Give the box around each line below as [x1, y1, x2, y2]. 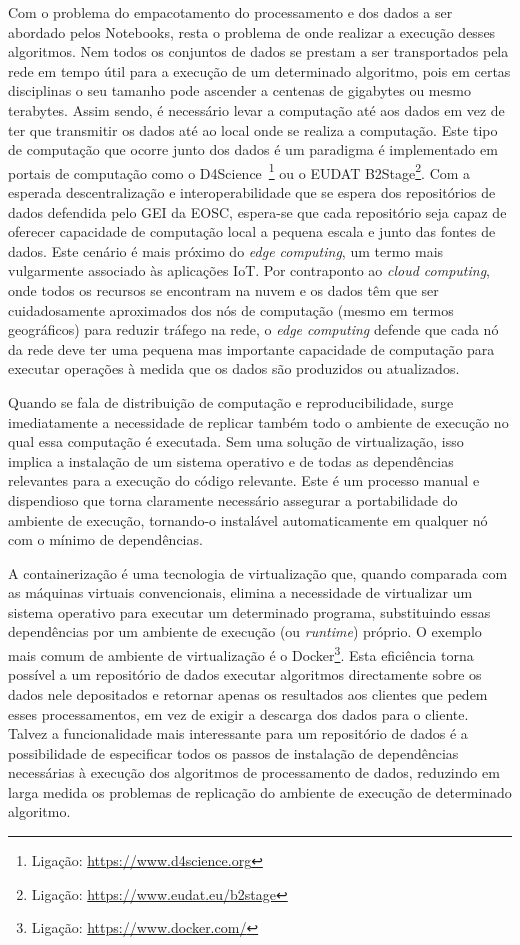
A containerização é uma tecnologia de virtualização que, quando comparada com [8, 562, 508, 583]
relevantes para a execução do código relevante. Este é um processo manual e [8, 470, 480, 491]
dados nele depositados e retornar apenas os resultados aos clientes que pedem [8, 683, 488, 704]
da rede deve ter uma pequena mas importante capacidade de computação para [8, 338, 495, 359]
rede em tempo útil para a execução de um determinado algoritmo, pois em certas [8, 60, 511, 81]
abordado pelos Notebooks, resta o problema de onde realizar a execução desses [8, 21, 496, 42]
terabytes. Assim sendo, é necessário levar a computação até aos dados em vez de [8, 99, 505, 120]
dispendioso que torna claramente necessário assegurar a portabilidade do [8, 489, 458, 510]
